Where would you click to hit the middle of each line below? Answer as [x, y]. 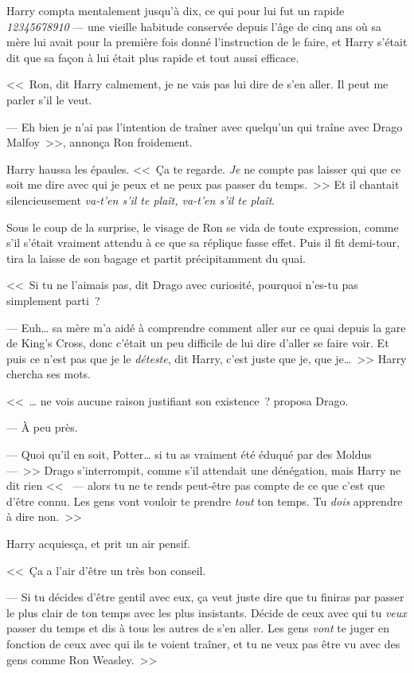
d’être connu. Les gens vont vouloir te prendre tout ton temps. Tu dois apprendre [205, 501]
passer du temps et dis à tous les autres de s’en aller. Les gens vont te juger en [198, 628]
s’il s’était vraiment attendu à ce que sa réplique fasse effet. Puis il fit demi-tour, [203, 243]
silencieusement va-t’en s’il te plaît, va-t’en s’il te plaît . [141, 200]
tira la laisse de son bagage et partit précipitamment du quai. [156, 258]
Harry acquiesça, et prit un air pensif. [98, 544]
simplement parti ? [53, 300]
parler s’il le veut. [49, 99]
